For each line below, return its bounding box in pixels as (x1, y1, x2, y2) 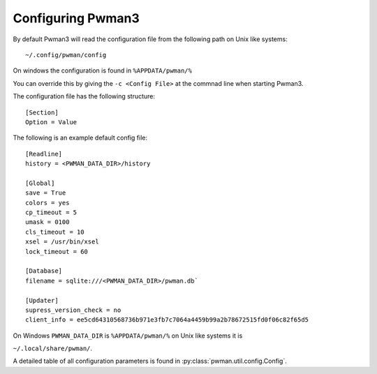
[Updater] (25, 297, 59, 304)
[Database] (25, 267, 63, 275)
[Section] (25, 108, 59, 117)
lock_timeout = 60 (25, 248, 89, 255)
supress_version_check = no (25, 306, 121, 314)
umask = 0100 (25, 218, 70, 226)
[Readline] (25, 150, 63, 158)
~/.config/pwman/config (25, 51, 107, 59)
